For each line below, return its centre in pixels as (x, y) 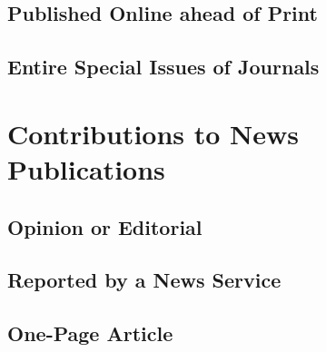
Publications (86, 168)
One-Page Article (90, 333)
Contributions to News (153, 133)
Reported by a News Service (144, 280)
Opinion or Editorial (105, 226)
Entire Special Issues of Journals (163, 67)
